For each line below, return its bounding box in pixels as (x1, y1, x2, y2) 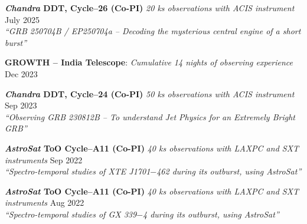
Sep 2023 (5, 99, 37, 111)
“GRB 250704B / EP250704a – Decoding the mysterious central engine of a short (5, 25, 301, 37)
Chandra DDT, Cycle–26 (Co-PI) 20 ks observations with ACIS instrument (5, 2, 295, 14)
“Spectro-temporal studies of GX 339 (5, 207, 137, 220)
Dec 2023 (5, 67, 38, 80)
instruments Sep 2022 (5, 153, 83, 166)
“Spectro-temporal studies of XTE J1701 (5, 165, 151, 177)
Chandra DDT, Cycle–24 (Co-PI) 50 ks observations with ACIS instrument (5, 87, 295, 100)
